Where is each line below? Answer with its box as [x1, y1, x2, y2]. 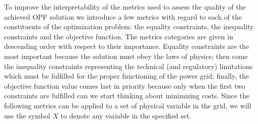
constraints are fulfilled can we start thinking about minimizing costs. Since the [4, 90, 250, 101]
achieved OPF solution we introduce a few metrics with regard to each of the [4, 11, 242, 22]
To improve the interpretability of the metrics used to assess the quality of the [4, 2, 246, 12]
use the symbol [4, 110, 50, 120]
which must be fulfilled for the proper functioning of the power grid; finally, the [4, 71, 249, 81]
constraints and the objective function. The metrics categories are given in [4, 31, 233, 41]
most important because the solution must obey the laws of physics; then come [4, 50, 248, 61]
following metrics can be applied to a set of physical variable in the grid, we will [4, 100, 251, 110]
